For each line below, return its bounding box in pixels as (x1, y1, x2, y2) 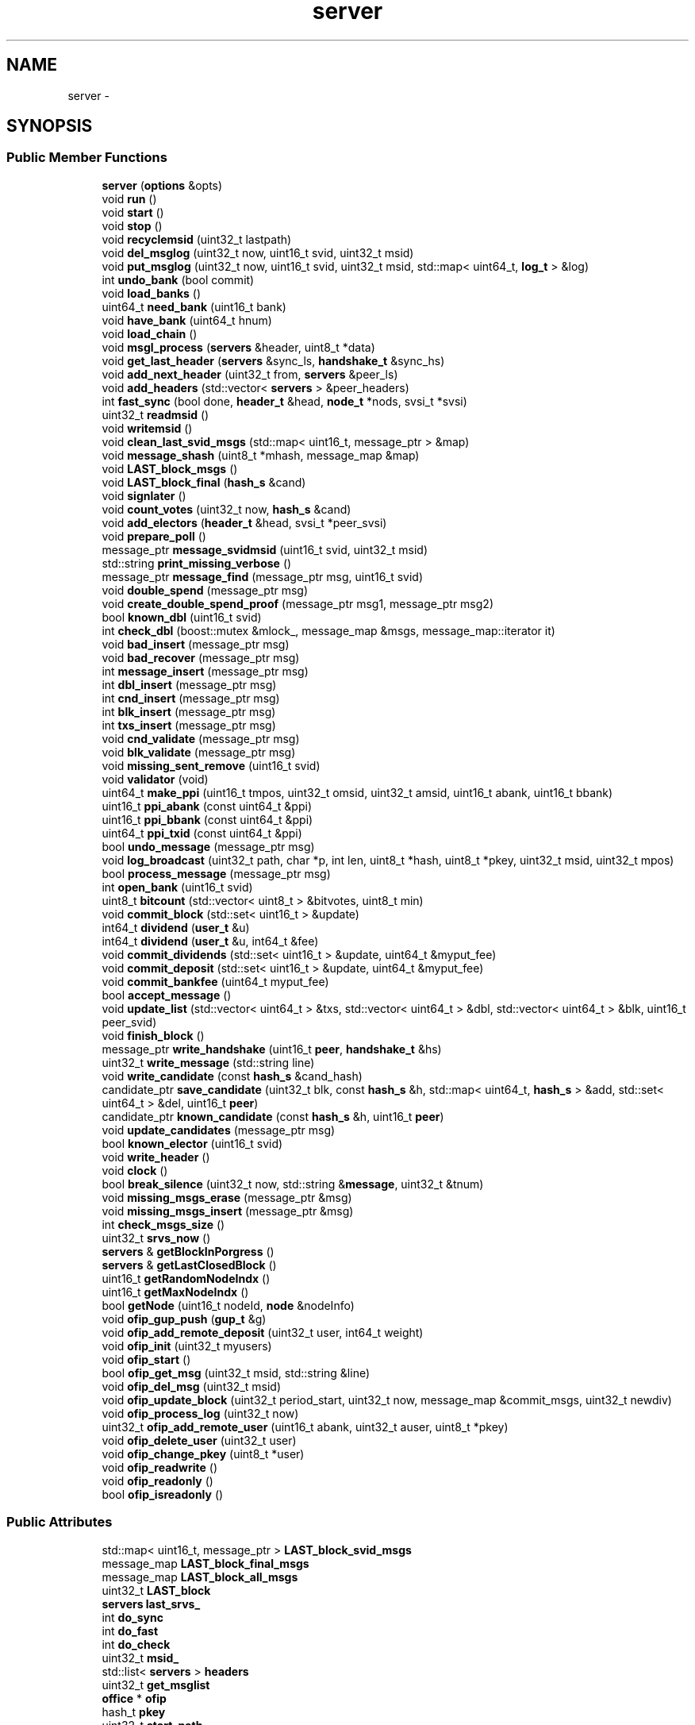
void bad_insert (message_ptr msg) (102, 637, 290, 651)
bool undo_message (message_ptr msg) (102, 839, 315, 853)
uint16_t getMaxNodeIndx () (102, 1284, 249, 1299)
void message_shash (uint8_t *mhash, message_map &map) (102, 448, 420, 462)
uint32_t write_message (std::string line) (102, 1055, 315, 1069)
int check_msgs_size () (102, 1217, 225, 1231)
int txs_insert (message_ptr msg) (102, 718, 276, 732)
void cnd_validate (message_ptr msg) (102, 731, 300, 745)
